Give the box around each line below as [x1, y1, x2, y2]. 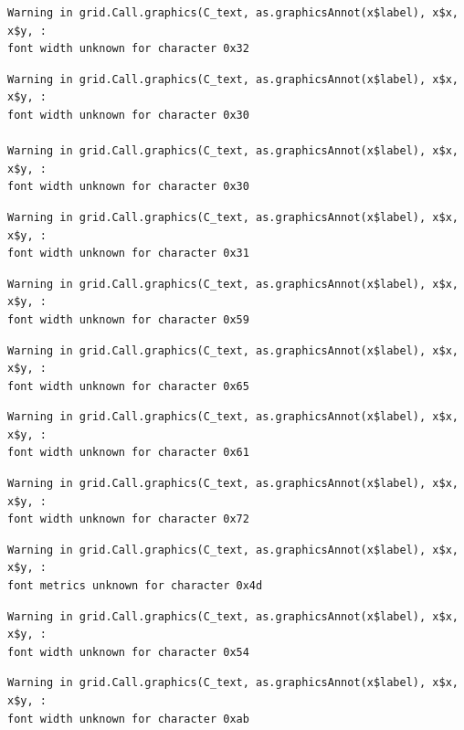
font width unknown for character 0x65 [7, 379, 249, 393]
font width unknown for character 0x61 [7, 446, 249, 460]
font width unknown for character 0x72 [7, 513, 249, 526]
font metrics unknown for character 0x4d [7, 579, 263, 593]
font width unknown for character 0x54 [7, 645, 249, 659]
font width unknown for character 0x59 [7, 312, 249, 326]
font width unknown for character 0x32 [7, 42, 249, 56]
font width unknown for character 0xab [7, 712, 249, 725]
